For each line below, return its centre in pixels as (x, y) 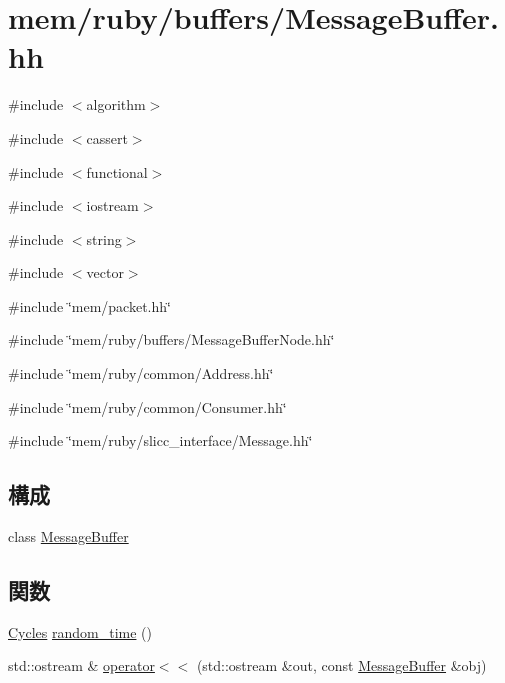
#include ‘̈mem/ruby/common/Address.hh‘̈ (141, 373)
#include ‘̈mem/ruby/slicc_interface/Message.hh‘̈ (160, 440)
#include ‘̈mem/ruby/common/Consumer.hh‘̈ (147, 406)
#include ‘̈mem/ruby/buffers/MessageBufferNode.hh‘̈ (171, 339)
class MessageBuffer (68, 536)
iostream (112, 205)
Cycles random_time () (80, 631)
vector (105, 272)
